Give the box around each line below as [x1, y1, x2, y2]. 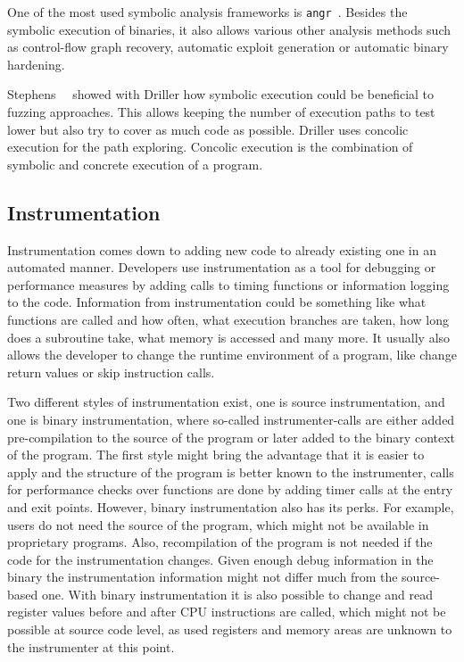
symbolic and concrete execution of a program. [7, 154, 263, 173]
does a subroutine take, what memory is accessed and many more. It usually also [7, 327, 451, 346]
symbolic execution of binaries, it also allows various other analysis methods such [7, 20, 452, 38]
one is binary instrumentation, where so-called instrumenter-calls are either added [7, 410, 455, 428]
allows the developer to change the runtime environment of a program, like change [7, 345, 457, 364]
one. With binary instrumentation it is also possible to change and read [41, 584, 433, 603]
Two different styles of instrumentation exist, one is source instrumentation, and [7, 393, 445, 411]
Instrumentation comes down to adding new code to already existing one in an [7, 240, 436, 259]
